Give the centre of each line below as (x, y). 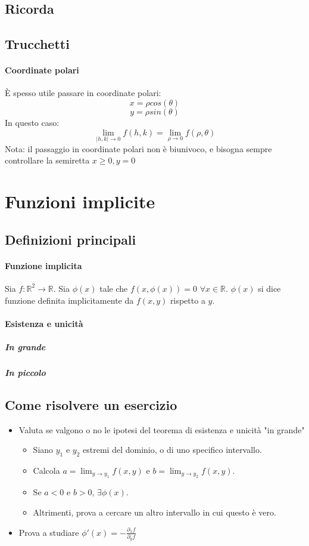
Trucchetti (37, 44)
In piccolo (25, 372)
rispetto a (188, 300)
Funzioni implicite (80, 201)
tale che (114, 288)
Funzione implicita (43, 265)
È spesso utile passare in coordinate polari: (83, 93)
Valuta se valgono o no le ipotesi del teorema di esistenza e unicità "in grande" (162, 429)
